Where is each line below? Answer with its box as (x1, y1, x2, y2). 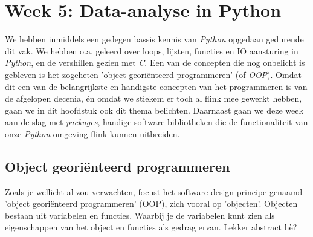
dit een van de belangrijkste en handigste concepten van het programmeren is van (5, 80, 308, 93)
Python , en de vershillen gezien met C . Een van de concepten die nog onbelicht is (5, 56, 305, 69)
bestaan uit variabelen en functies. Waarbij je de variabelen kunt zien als (5, 209, 275, 221)
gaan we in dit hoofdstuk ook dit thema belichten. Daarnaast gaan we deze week (5, 103, 303, 116)
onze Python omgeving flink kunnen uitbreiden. (5, 127, 180, 140)
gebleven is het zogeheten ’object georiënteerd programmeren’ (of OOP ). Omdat (5, 68, 302, 80)
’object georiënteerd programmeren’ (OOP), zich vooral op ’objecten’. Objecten (5, 197, 298, 210)
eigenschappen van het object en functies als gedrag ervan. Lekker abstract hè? (5, 221, 297, 233)
